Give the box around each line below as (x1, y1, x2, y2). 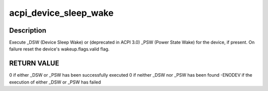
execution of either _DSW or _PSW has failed (9, 79, 101, 85)
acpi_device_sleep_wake (9, 7, 114, 18)
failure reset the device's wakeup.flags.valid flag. (9, 46, 110, 52)
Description (9, 26, 47, 35)
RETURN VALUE (9, 59, 60, 68)
